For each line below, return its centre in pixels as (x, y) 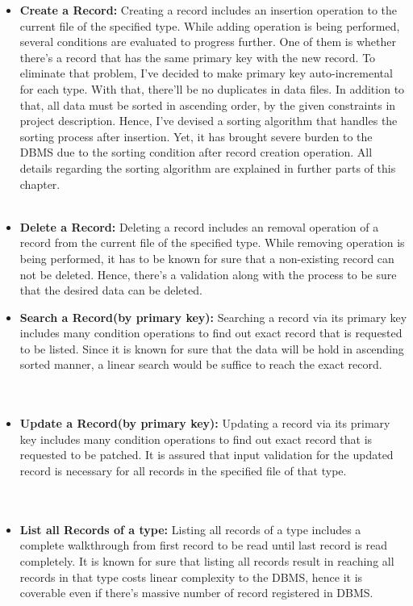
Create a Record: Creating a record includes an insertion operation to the (209, 10)
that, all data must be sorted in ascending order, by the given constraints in (208, 104)
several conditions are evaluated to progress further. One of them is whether (208, 42)
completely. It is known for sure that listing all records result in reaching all (207, 561)
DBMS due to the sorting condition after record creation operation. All (196, 152)
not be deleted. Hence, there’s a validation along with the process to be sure (208, 274)
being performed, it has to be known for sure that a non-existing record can (207, 258)
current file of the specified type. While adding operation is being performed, (210, 25)
